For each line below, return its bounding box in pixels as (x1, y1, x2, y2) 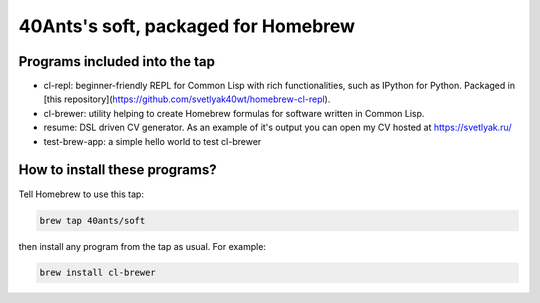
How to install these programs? (18, 161, 217, 179)
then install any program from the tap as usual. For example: (18, 240, 267, 252)
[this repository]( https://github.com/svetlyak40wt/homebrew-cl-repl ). (43, 93, 331, 105)
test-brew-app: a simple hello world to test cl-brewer (43, 135, 262, 147)
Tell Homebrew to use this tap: (18, 188, 145, 200)
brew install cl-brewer (39, 267, 157, 279)
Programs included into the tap (18, 53, 215, 70)
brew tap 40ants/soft (39, 215, 146, 226)
